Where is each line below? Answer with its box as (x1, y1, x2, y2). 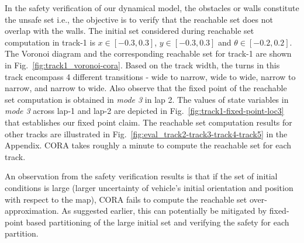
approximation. (5, 204, 59, 217)
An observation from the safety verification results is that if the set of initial (5, 170, 278, 182)
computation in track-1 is (5, 36, 95, 48)
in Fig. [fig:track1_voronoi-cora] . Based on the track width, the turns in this (5, 58, 280, 71)
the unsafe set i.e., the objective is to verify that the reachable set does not (5, 13, 273, 25)
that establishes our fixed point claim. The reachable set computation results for (5, 116, 292, 128)
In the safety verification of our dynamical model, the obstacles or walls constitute (5, 2, 299, 13)
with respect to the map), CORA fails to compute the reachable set (5, 193, 247, 205)
